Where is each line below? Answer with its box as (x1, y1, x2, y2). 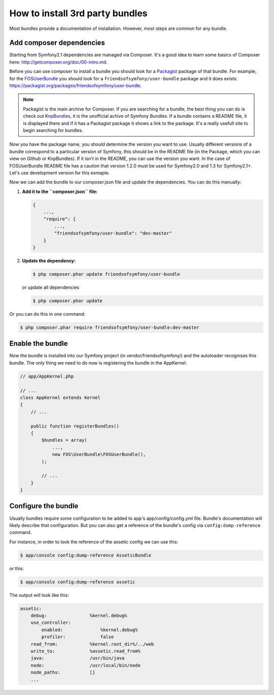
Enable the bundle (9, 339, 68, 348)
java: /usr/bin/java (30, 655, 125, 661)
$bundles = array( (41, 437, 87, 443)
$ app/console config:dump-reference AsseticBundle (20, 552, 152, 558)
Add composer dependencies (9, 39, 105, 47)
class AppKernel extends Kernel (20, 394, 101, 401)
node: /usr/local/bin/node (30, 663, 141, 668)
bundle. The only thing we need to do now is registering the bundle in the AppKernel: (9, 359, 187, 366)
